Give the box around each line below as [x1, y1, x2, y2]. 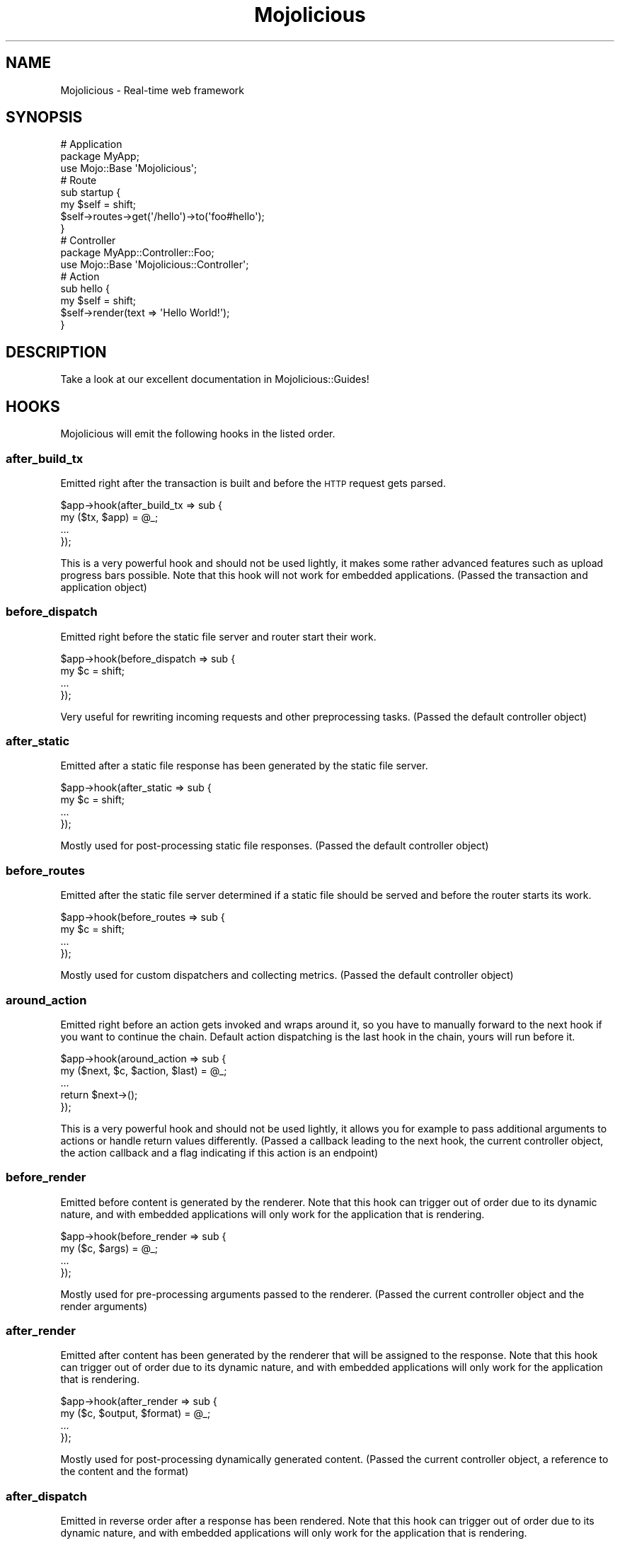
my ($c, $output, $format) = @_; [60, 1407, 211, 1420]
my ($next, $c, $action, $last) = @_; [60, 1064, 227, 1077]
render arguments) [60, 1300, 148, 1312]
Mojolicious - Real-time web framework [60, 84, 245, 96]
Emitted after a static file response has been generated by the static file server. [60, 759, 428, 772]
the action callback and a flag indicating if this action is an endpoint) [60, 1146, 379, 1159]
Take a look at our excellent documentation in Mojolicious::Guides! [60, 373, 369, 386]
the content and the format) [60, 1465, 189, 1478]
